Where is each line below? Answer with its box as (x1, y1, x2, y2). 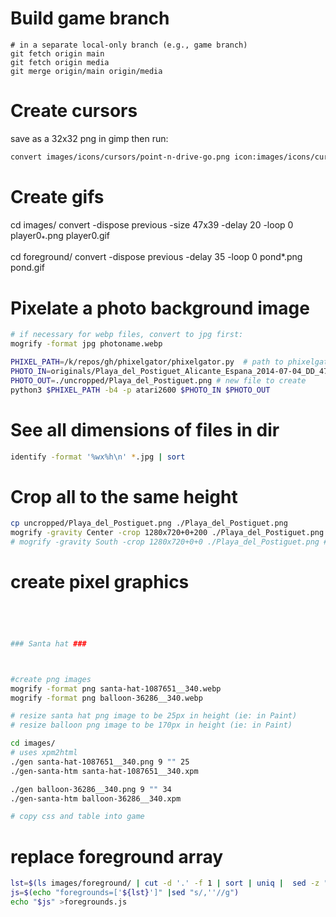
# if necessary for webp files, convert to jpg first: (10, 330, 244, 340)
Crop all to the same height (10, 485, 238, 508)
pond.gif (10, 262, 46, 274)
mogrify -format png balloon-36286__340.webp (10, 693, 203, 703)
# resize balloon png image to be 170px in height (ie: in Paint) (10, 720, 293, 731)
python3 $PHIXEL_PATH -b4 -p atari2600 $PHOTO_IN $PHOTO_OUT (10, 385, 271, 395)
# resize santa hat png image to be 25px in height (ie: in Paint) (10, 711, 298, 721)
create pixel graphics (10, 571, 190, 594)
